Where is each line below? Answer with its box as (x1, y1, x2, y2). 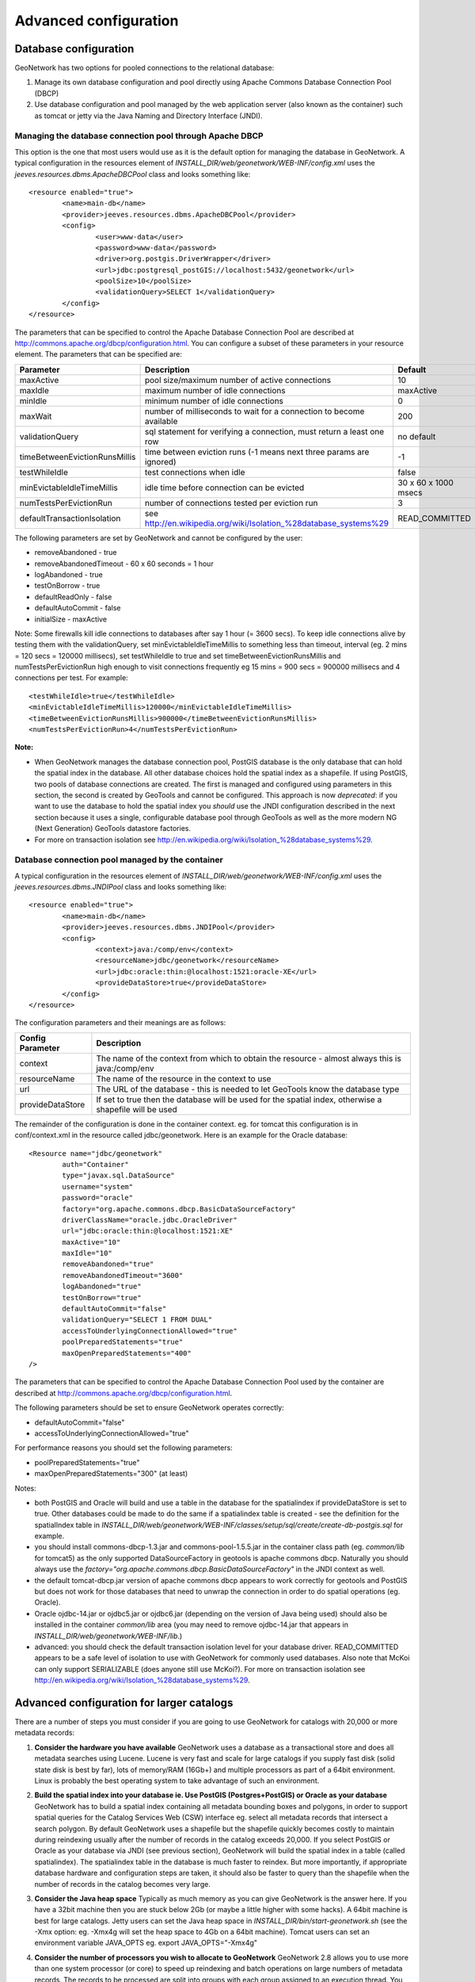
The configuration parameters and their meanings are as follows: (14, 1018, 226, 1027)
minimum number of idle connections (144, 395, 284, 406)
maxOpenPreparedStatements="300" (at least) (34, 1469, 188, 1479)
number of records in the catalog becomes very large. (34, 1879, 211, 1888)
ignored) (144, 456, 177, 467)
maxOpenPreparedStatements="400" (62, 1349, 192, 1357)
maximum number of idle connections (144, 385, 286, 396)
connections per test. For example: (14, 673, 128, 683)
